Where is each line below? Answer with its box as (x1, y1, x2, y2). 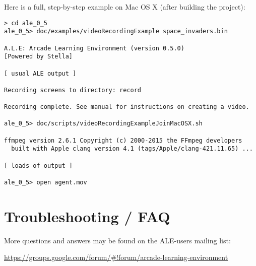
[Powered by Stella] (4, 53, 73, 60)
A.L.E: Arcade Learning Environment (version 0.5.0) (4, 44, 184, 52)
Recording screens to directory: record (4, 86, 142, 94)
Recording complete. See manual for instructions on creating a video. (4, 103, 249, 111)
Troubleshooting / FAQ (4, 206, 170, 226)
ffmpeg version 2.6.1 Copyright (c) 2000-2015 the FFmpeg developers (4, 137, 242, 144)
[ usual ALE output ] (4, 70, 77, 77)
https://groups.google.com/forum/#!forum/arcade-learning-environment (4, 252, 228, 262)
